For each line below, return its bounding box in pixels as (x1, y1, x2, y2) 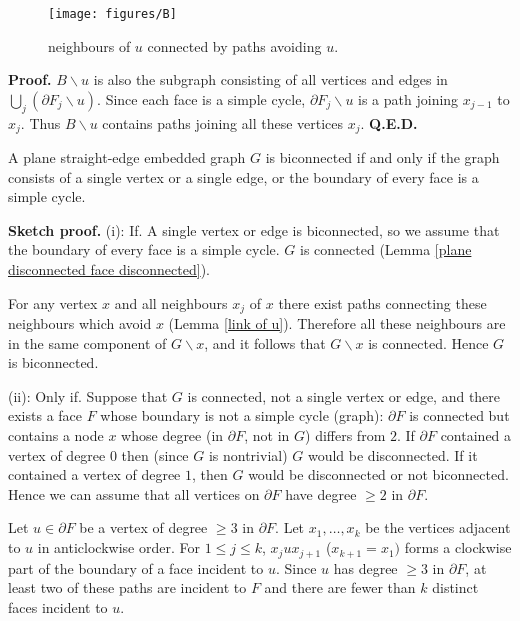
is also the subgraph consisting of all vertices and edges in (93, 69, 448, 90)
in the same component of (8, 332, 167, 353)
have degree (285, 483, 357, 504)
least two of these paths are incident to (8, 577, 247, 598)
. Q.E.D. (360, 112, 418, 133)
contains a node (8, 425, 104, 446)
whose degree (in (121, 425, 224, 446)
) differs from (305, 425, 386, 446)
